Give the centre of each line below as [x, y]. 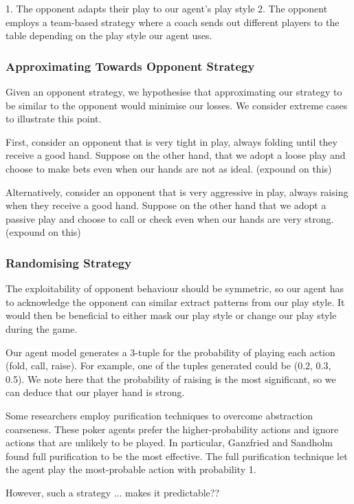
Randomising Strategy [69, 262]
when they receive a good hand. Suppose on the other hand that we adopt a [166, 205]
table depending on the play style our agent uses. [109, 35]
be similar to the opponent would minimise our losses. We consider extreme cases [177, 105]
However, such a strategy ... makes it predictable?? [113, 492]
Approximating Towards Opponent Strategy [130, 66]
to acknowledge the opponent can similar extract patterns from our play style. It [175, 302]
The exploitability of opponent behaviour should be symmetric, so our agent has [175, 288]
